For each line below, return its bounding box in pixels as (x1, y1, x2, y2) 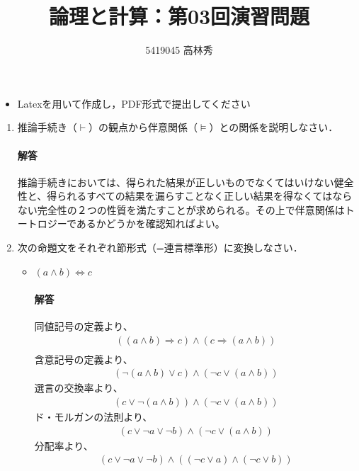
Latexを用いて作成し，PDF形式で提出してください (17, 96, 251, 110)
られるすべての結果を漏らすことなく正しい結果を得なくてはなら (57, 188, 353, 203)
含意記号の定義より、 (34, 351, 133, 366)
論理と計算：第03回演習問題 (48, 1, 310, 30)
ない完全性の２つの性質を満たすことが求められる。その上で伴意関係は (17, 202, 345, 217)
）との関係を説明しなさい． (209, 120, 338, 135)
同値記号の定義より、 (34, 319, 133, 334)
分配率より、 (34, 438, 93, 453)
